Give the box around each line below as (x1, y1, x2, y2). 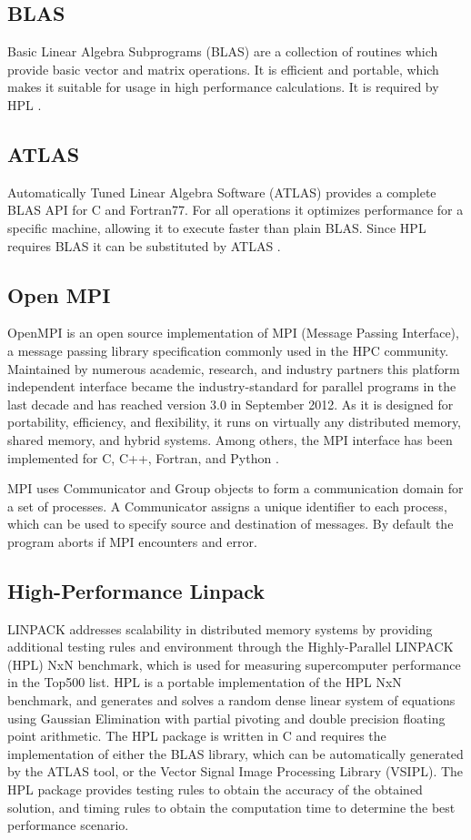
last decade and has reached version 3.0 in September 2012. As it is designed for (7, 394, 454, 413)
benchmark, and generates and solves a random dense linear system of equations (7, 691, 456, 710)
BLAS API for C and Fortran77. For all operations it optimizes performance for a (7, 200, 464, 219)
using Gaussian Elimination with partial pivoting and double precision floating (7, 708, 446, 727)
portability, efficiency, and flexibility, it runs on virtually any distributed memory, (7, 412, 462, 431)
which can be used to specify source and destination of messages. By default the (7, 514, 454, 533)
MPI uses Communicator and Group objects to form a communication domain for (7, 479, 464, 498)
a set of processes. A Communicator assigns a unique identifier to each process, (7, 496, 447, 515)
